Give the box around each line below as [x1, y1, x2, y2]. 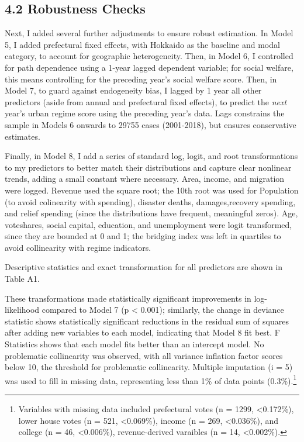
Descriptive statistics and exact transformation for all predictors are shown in [5, 261, 283, 273]
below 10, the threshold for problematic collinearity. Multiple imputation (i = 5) [5, 361, 293, 373]
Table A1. [5, 272, 40, 285]
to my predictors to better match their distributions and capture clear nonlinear [5, 161, 292, 173]
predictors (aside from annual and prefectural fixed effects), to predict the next [5, 95, 287, 108]
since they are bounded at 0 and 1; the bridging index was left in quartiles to [5, 230, 281, 242]
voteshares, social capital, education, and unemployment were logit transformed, [5, 218, 292, 230]
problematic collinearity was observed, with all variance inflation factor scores [5, 349, 283, 361]
